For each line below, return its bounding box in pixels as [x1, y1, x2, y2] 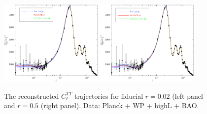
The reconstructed [4, 90, 59, 101]
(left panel [172, 90, 203, 101]
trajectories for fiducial [74, 90, 143, 101]
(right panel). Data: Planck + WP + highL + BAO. [40, 100, 199, 111]
